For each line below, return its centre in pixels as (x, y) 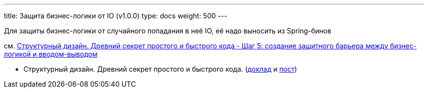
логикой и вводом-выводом (51, 54)
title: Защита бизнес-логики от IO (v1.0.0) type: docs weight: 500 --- (116, 16)
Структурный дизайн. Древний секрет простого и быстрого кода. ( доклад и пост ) (160, 69)
